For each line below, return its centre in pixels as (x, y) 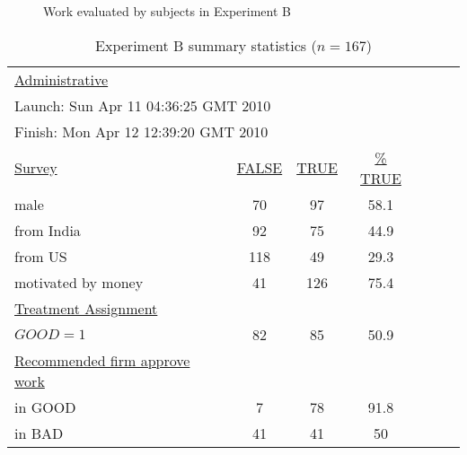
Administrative (62, 79)
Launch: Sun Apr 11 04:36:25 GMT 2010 (143, 105)
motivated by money (79, 282)
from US (41, 256)
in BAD (39, 433)
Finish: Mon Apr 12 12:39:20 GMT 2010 (141, 131)
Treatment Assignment (86, 308)
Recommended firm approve (102, 360)
